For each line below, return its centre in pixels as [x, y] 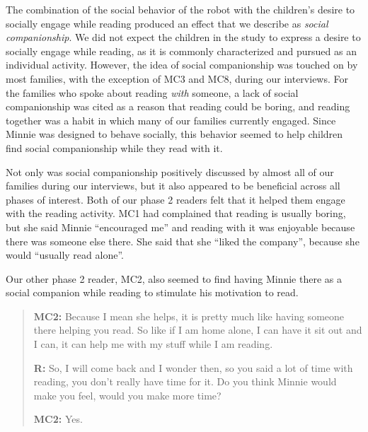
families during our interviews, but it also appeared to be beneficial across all [173, 186]
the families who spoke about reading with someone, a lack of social [152, 92]
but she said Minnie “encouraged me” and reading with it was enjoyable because [180, 227]
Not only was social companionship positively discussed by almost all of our [170, 171]
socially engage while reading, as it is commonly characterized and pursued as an [181, 51]
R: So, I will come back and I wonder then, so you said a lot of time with [193, 367]
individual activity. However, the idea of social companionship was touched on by [182, 65]
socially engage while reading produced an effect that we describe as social [167, 23]
